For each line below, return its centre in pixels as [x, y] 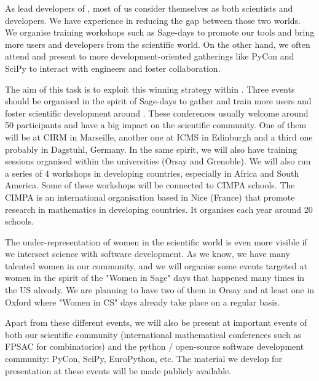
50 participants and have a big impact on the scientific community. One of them [156, 125]
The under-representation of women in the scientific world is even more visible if [156, 241]
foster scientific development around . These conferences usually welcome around [157, 113]
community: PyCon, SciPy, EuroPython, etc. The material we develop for [144, 359]
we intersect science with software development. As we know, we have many [148, 254]
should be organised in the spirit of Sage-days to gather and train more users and [158, 101]
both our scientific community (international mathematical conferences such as [153, 334]
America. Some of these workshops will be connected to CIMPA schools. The [150, 185]
